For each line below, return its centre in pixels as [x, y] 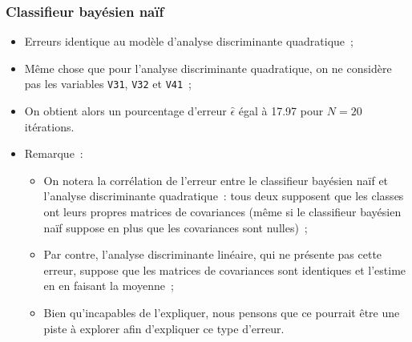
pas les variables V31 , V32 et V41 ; [108, 84]
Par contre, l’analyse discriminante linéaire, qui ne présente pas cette [213, 254]
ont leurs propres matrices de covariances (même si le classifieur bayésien [222, 212]
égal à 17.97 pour [281, 111]
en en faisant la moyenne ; [109, 286]
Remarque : [54, 153]
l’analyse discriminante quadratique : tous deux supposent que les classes [224, 196]
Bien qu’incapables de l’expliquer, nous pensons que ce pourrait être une [222, 312]
